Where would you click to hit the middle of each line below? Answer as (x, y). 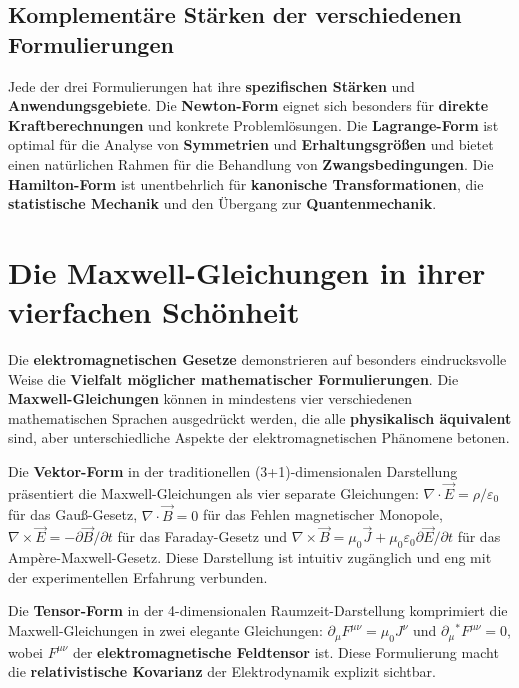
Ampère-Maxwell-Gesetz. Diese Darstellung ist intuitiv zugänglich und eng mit (250, 557)
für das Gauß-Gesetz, (73, 514)
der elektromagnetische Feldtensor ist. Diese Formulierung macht (285, 651)
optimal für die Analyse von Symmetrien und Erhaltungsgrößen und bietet (251, 144)
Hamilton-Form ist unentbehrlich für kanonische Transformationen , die (246, 183)
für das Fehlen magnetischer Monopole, (322, 514)
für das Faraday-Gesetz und (202, 536)
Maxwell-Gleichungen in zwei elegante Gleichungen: (165, 630)
